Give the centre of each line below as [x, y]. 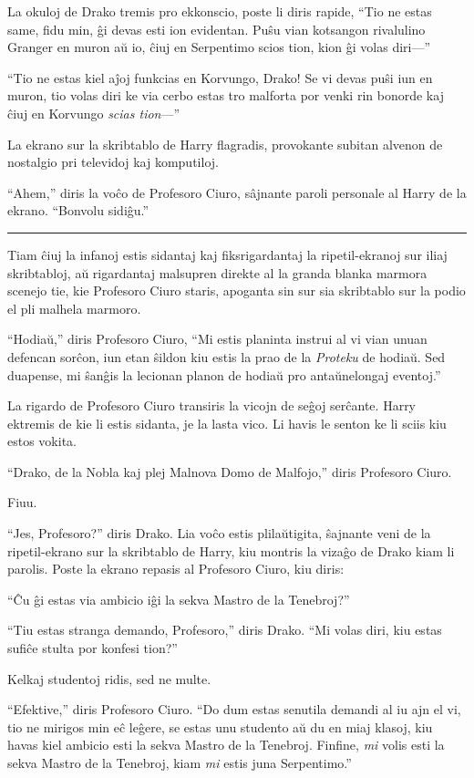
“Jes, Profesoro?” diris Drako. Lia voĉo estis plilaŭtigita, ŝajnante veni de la [219, 533]
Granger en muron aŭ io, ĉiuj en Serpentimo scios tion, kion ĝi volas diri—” [219, 47]
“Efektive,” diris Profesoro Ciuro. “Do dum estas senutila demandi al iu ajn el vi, [234, 709]
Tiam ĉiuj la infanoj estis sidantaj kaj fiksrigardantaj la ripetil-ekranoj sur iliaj [227, 254]
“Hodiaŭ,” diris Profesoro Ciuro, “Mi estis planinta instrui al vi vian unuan [217, 339]
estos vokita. [42, 441]
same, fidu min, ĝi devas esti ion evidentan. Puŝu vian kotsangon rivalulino [216, 29]
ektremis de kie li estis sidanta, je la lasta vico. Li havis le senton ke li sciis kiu [227, 423]
